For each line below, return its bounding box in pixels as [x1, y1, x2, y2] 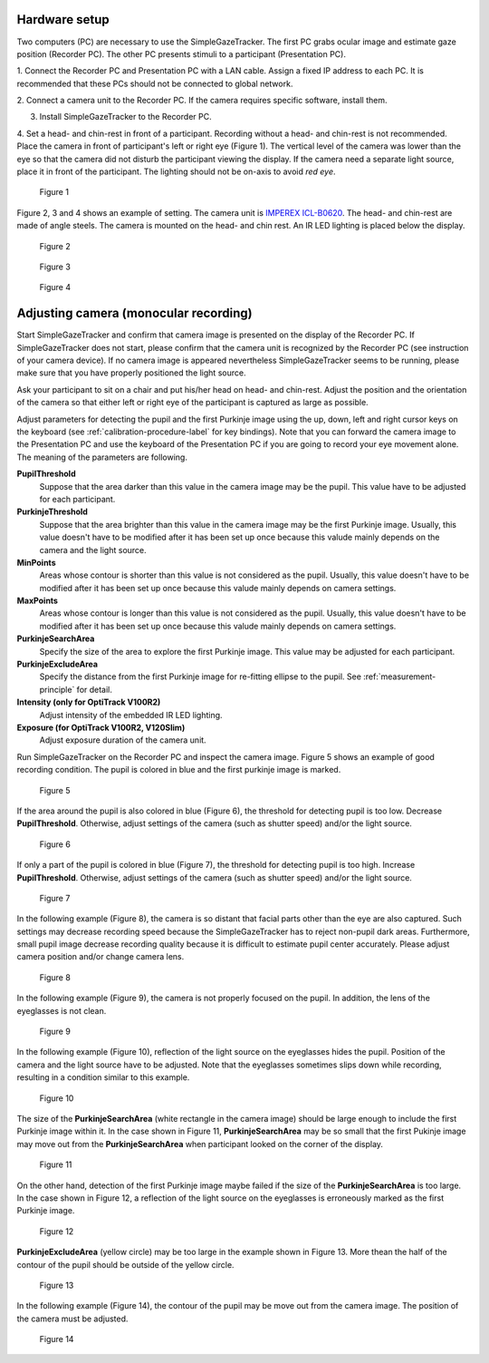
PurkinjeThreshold [16, 506, 88, 517]
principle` [39, 684, 75, 695]
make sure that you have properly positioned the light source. [16, 367, 246, 378]
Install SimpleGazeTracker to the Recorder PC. [39, 112, 212, 122]
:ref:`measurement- [363, 671, 436, 682]
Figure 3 [39, 261, 72, 272]
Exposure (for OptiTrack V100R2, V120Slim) [16, 722, 186, 733]
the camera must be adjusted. [16, 1313, 129, 1324]
